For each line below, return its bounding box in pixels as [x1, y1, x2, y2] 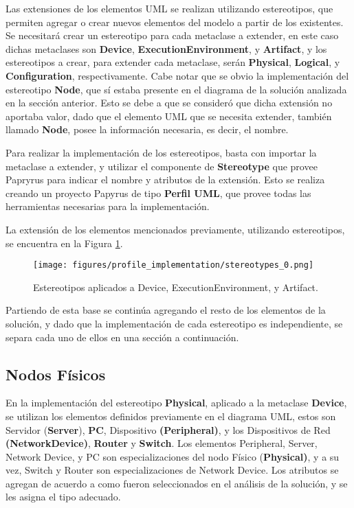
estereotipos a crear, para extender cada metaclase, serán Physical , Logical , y [5, 55, 340, 69]
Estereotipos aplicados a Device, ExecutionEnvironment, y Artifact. [33, 279, 318, 294]
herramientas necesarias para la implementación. [5, 199, 210, 213]
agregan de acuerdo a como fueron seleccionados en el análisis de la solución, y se [5, 476, 348, 490]
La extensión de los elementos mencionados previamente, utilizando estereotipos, [5, 222, 345, 236]
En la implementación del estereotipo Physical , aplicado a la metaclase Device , [5, 395, 347, 410]
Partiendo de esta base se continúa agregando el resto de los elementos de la [5, 303, 326, 317]
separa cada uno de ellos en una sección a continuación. [5, 330, 239, 344]
